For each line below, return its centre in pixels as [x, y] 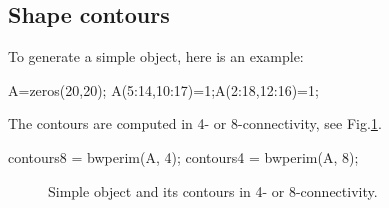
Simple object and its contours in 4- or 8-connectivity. [213, 190]
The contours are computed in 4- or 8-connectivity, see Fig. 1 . [195, 123]
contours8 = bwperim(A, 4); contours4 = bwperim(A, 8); [183, 156]
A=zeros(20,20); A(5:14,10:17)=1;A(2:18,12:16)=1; [163, 89]
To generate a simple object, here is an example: [156, 56]
